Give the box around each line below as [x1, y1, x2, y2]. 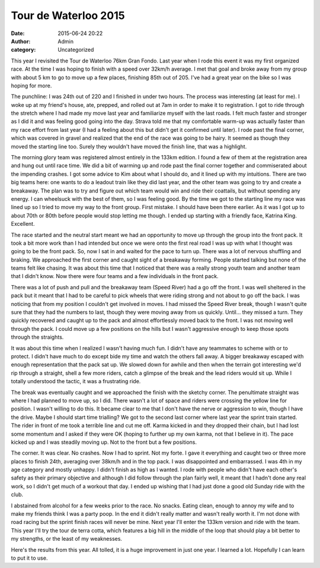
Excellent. [11, 220, 35, 228]
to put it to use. [11, 554, 48, 561]
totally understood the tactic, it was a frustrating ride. [11, 378, 141, 385]
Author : [11, 37, 31, 45]
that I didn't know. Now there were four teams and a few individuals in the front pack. [11, 273, 219, 280]
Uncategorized [57, 46, 94, 53]
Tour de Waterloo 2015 [11, 9, 125, 22]
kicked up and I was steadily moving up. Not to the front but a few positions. [11, 438, 197, 446]
